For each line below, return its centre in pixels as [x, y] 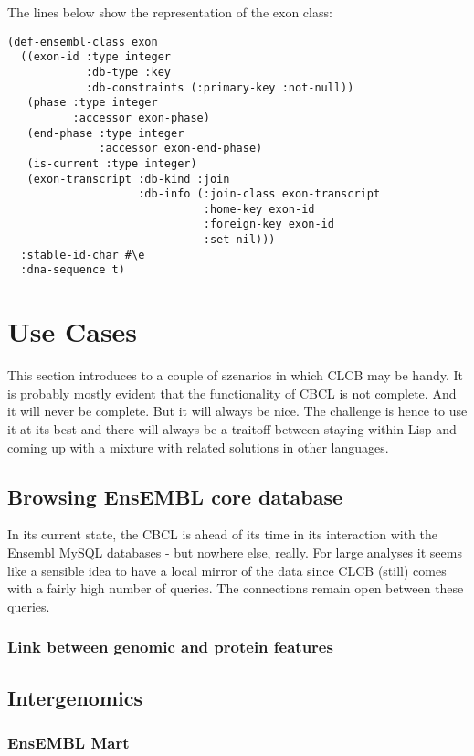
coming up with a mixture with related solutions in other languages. [198, 447]
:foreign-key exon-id [269, 224]
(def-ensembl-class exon [83, 42]
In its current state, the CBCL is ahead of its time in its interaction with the [223, 534]
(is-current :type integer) [112, 163]
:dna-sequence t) [73, 270]
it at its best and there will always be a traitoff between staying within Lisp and [232, 429]
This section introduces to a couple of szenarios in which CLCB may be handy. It [235, 375]
